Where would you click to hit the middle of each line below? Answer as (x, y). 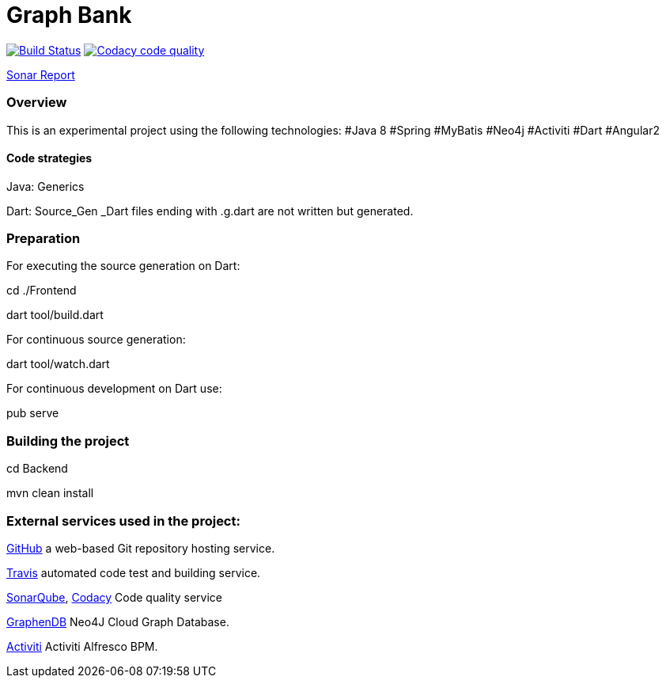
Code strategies (49, 158)
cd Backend (37, 469)
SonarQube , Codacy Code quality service (114, 597)
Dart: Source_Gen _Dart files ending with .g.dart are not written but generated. (210, 211)
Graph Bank (69, 15)
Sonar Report (41, 74)
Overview (37, 103)
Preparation (44, 239)
